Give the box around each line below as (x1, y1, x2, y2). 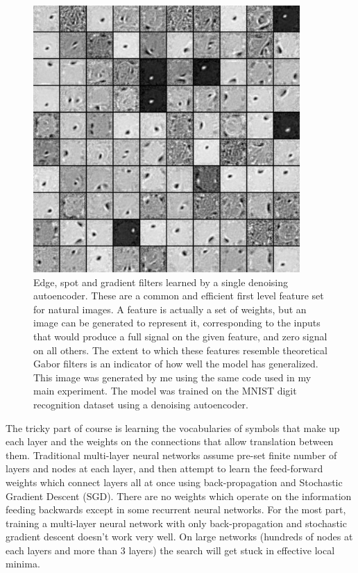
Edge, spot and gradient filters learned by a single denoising (33, 274, 288, 289)
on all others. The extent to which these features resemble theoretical (33, 342, 327, 357)
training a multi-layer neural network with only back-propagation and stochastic (6, 515, 347, 530)
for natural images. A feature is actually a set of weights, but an (33, 301, 307, 316)
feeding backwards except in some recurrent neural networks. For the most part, (6, 502, 346, 517)
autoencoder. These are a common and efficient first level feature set (33, 288, 324, 303)
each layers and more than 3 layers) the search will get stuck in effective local (6, 542, 335, 557)
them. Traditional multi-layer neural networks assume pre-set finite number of (6, 447, 337, 462)
